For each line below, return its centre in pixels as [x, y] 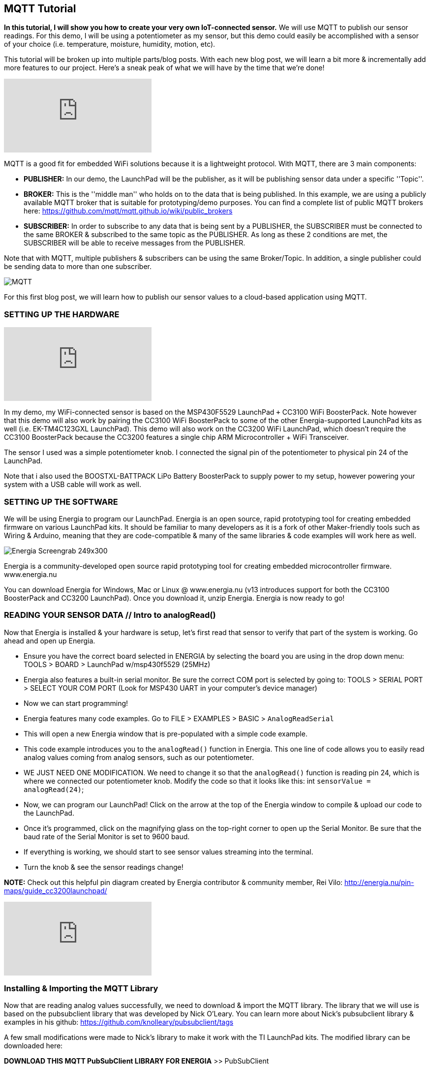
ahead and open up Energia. [50, 641]
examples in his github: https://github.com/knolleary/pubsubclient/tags [119, 1022]
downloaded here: [33, 1046]
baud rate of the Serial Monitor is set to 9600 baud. [107, 836]
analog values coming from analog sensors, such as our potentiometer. [139, 757]
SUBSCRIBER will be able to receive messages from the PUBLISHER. [135, 243]
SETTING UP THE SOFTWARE [61, 502]
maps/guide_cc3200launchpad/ [56, 890]
